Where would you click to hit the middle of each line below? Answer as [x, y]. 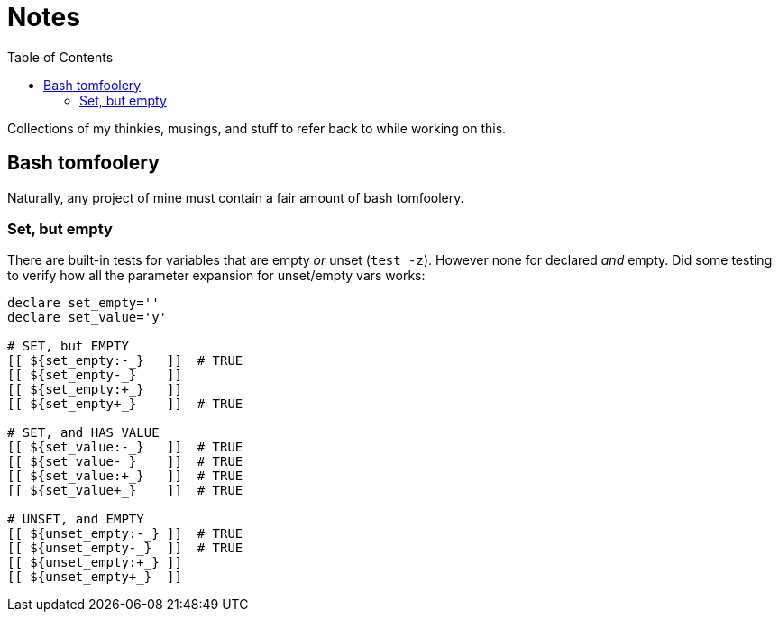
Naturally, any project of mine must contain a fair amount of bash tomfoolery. [236, 197]
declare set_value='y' [87, 318]
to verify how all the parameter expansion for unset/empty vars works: [216, 276]
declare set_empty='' [83, 303]
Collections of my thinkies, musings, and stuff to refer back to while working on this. [257, 128]
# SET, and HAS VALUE [83, 433]
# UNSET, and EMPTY [76, 519]
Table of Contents [60, 57]
